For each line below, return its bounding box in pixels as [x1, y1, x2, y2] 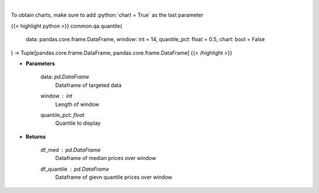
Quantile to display [55, 119, 101, 127]
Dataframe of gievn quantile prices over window [55, 174, 172, 181]
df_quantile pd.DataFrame [40, 165, 109, 172]
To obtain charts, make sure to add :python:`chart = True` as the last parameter [11, 12, 204, 19]
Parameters [25, 59, 56, 67]
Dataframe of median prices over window [55, 155, 157, 162]
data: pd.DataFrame [40, 74, 90, 81]
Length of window [55, 101, 100, 108]
